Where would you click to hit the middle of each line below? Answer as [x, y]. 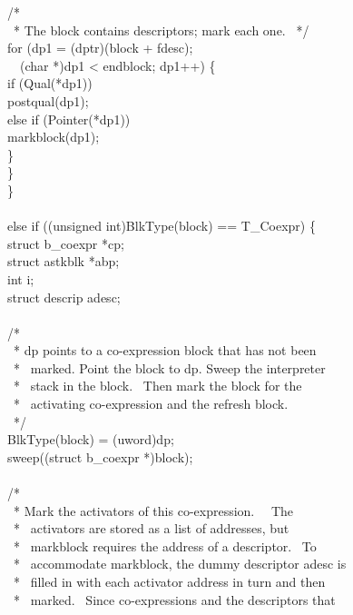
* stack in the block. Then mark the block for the [157, 386]
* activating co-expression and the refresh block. [151, 404]
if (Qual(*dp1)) [50, 83]
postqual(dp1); [48, 100]
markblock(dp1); [54, 137]
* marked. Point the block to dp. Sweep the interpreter [169, 367]
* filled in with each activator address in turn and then [169, 581]
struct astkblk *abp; [64, 261]
